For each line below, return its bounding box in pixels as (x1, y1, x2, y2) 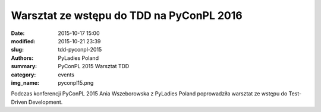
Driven (11, 98, 27, 105)
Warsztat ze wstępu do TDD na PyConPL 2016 (11, 9, 243, 22)
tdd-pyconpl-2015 (58, 46, 102, 53)
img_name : (11, 79, 40, 86)
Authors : (11, 54, 34, 62)
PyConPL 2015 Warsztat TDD (58, 63, 130, 70)
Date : (11, 30, 25, 37)
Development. (28, 98, 63, 105)
